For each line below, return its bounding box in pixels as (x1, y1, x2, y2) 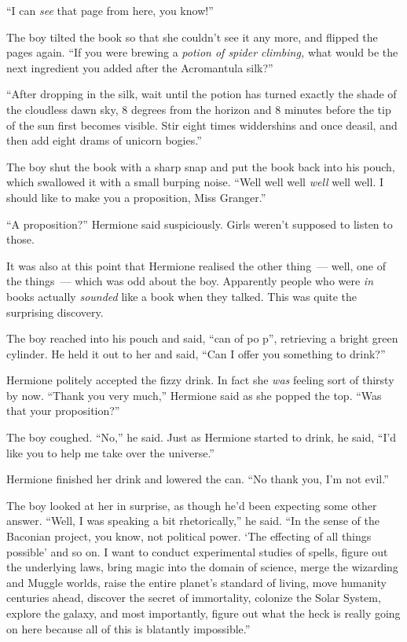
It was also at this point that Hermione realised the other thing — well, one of (6, 257, 387, 273)
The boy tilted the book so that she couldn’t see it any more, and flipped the (6, 28, 378, 45)
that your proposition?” (6, 402, 120, 419)
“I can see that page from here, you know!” (6, 2, 214, 18)
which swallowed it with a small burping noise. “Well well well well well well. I (6, 174, 383, 190)
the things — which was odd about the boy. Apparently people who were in (6, 273, 374, 289)
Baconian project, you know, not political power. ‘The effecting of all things (6, 528, 372, 545)
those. (6, 231, 35, 248)
